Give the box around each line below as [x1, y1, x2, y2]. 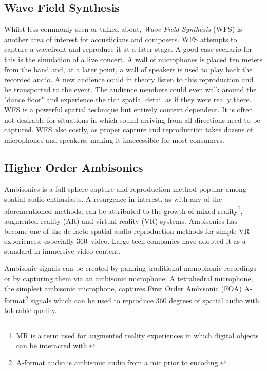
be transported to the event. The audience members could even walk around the [4, 84, 257, 94]
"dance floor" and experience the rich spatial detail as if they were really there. [4, 94, 252, 105]
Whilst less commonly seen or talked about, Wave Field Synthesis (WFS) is [4, 24, 242, 34]
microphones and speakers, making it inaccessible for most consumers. [4, 134, 224, 145]
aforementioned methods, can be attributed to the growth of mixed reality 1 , [4, 204, 243, 216]
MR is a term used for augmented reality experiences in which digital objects [16, 329, 259, 340]
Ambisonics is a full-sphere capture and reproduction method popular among [4, 183, 246, 194]
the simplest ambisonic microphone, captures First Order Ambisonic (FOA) [4, 283, 242, 294]
